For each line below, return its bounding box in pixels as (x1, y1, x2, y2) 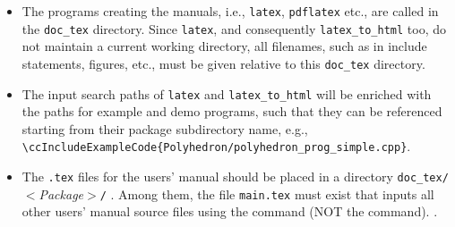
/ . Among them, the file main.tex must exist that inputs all (99, 184, 434, 203)
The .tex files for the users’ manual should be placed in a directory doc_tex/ (21, 167, 449, 186)
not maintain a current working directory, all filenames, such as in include (21, 37, 427, 55)
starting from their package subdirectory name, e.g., (21, 119, 308, 138)
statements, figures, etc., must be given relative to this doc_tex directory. (21, 54, 425, 72)
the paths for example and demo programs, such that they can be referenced (21, 102, 442, 121)
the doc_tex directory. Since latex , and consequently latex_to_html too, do (21, 19, 446, 38)
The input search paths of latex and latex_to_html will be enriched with (21, 84, 432, 103)
